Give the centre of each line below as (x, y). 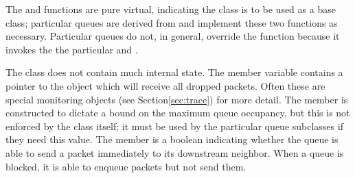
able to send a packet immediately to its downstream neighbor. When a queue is (175, 152)
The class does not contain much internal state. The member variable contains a (174, 72)
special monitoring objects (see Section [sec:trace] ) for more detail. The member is (177, 99)
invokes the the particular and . (72, 49)
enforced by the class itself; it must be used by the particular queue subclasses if (174, 126)
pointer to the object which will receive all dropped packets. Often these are (165, 85)
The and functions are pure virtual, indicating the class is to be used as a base (171, 9)
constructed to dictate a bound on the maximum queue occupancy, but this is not (178, 113)
